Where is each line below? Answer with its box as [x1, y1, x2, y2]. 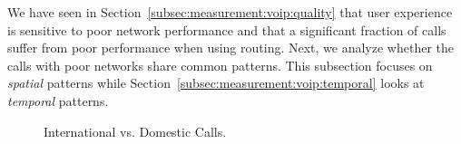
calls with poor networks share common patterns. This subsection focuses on [7, 55, 433, 74]
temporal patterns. [7, 91, 109, 110]
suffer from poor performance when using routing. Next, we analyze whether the [7, 38, 454, 57]
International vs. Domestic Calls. [44, 121, 227, 140]
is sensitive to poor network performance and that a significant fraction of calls [7, 20, 446, 39]
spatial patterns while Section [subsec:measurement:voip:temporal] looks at [7, 73, 425, 92]
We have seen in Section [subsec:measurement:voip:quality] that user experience [7, 3, 453, 21]
